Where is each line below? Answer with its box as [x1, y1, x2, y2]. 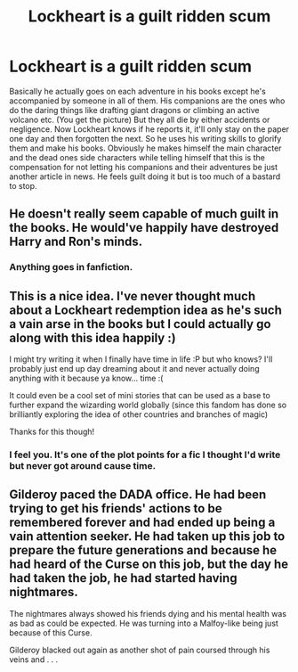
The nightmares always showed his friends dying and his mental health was [9, 608, 287, 619]
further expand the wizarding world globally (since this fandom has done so [9, 399, 287, 411]
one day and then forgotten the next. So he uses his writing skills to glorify [9, 133, 282, 143]
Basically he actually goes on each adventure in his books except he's [9, 86, 267, 96]
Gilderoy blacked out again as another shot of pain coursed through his [9, 644, 270, 655]
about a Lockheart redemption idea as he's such [9, 302, 282, 317]
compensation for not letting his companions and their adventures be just [9, 161, 278, 172]
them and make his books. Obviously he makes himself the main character [9, 143, 282, 153]
